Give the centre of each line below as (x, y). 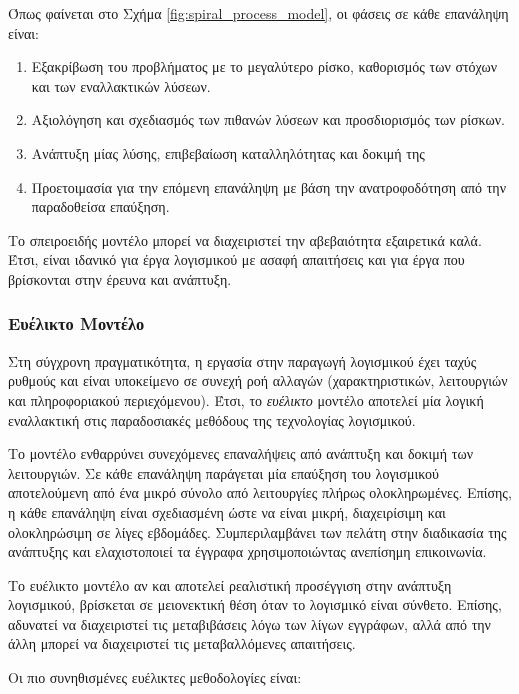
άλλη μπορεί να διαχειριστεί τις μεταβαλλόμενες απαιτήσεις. (182, 643)
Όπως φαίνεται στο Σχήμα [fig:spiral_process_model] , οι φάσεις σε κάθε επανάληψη (258, 13)
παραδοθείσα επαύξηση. (100, 206)
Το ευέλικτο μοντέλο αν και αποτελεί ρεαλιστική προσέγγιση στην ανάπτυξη (230, 584)
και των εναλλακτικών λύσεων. (121, 85)
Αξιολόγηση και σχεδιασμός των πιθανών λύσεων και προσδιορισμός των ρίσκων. (268, 119)
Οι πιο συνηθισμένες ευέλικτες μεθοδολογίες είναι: (155, 677)
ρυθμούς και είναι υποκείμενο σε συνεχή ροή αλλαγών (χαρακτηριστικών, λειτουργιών (258, 380)
